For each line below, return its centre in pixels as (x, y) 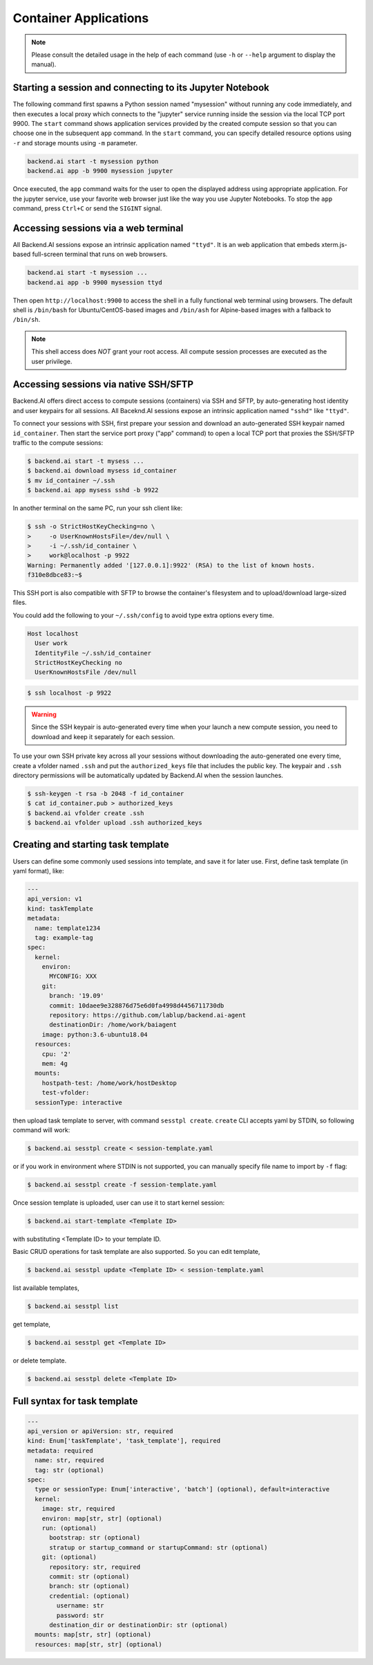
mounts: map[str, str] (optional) (93, 1635)
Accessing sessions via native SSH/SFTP (103, 384)
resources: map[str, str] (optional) (98, 1644)
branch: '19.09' (77, 996)
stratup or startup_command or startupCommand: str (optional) (159, 1547)
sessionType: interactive (78, 1102)
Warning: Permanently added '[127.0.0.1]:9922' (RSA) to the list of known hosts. (171, 565)
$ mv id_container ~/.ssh (71, 480)
